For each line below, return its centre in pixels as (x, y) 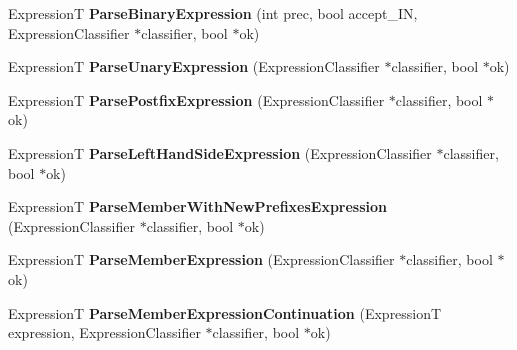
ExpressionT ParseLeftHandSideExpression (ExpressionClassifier (220, 152)
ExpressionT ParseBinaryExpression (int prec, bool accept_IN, (213, 13)
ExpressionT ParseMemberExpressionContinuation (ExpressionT (225, 312)
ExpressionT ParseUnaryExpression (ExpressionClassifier (194, 66)
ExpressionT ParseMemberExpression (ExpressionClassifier (201, 259)
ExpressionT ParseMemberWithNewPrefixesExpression (198, 206)
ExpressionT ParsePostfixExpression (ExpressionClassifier (196, 99)
